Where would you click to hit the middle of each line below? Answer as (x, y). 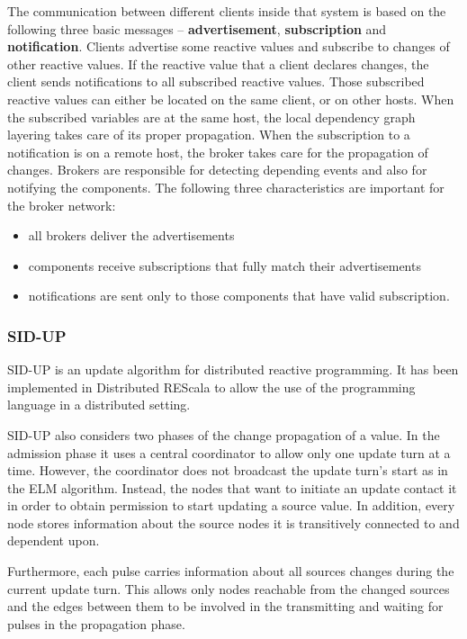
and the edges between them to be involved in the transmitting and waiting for (225, 606)
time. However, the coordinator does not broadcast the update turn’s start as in (228, 470)
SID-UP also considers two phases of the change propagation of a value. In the (224, 434)
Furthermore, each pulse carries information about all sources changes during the (231, 571)
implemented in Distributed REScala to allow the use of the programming (211, 387)
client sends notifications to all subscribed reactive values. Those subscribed (216, 81)
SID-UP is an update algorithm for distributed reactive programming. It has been (233, 369)
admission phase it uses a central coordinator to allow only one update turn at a (229, 452)
